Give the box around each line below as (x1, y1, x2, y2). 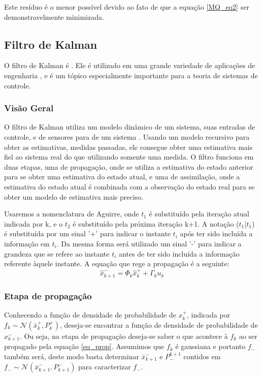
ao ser (239, 330, 257, 341)
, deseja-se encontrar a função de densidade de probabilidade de (59, 319, 258, 330)
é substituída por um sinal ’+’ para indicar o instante (4, 228, 171, 239)
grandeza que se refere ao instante (4, 248, 110, 259)
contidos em (183, 351, 221, 361)
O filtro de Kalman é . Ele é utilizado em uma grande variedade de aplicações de (4, 60, 255, 71)
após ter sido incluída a (180, 228, 253, 239)
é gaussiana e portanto (175, 341, 246, 352)
